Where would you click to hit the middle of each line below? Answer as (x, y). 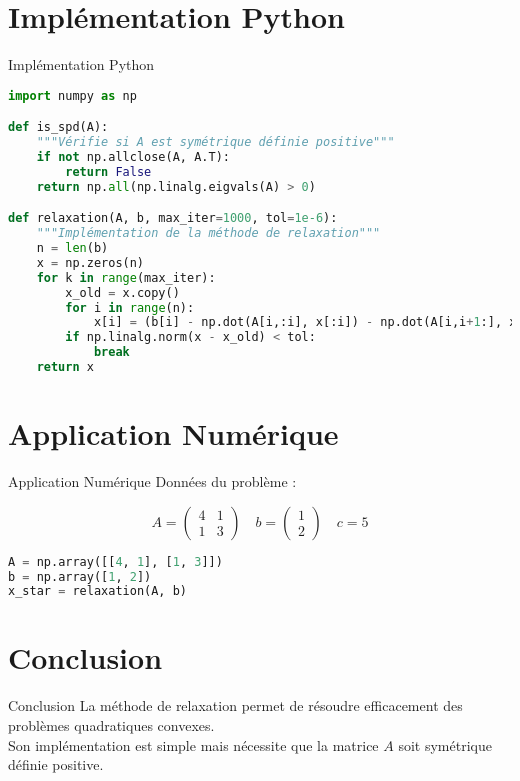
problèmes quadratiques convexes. (111, 724)
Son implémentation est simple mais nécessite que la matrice (193, 744)
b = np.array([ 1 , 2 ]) (80, 576)
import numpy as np (72, 95)
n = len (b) (72, 248)
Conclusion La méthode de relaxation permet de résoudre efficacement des (235, 705)
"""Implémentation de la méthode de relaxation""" (208, 233)
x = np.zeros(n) (90, 262)
